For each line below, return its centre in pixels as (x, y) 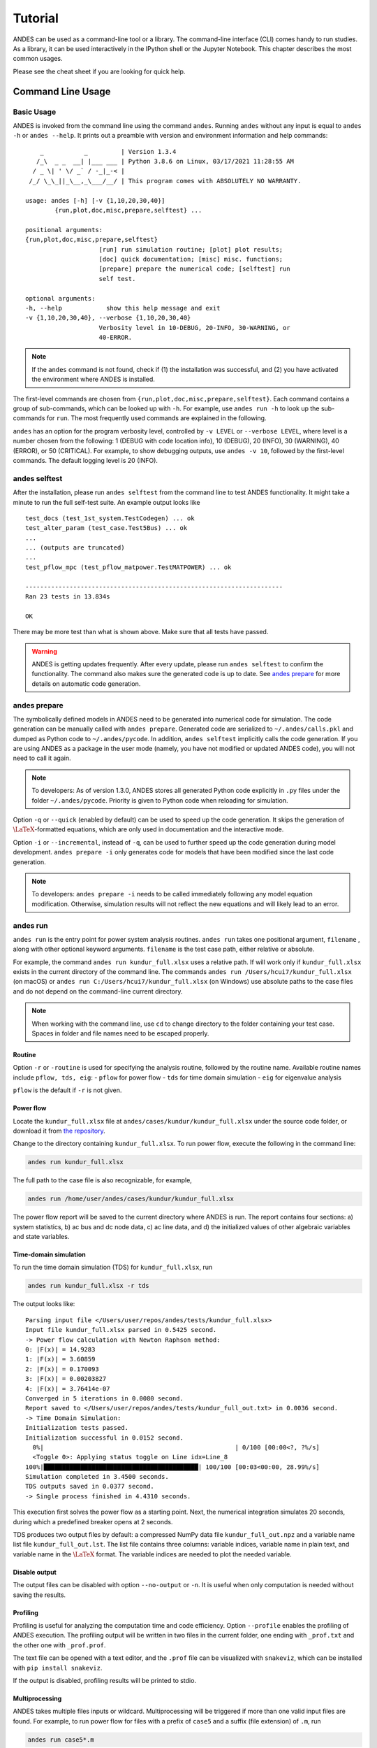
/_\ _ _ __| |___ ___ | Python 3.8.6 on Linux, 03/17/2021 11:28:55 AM (165, 162)
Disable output (35, 1572)
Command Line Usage (62, 91)
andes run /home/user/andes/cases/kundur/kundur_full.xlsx (131, 1199)
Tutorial (36, 18)
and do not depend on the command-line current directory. (98, 991)
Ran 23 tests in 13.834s (68, 597)
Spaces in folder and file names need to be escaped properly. (120, 1033)
